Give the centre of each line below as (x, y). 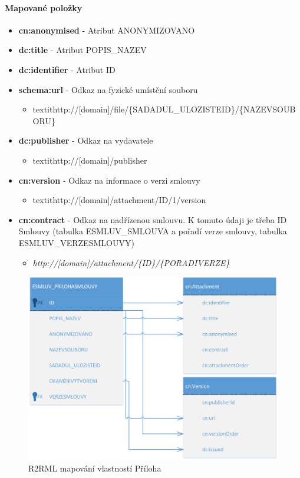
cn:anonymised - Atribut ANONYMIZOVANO (107, 30)
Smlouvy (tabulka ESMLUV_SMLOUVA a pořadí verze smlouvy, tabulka (153, 231)
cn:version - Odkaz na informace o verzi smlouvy (109, 180)
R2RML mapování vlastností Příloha (95, 468)
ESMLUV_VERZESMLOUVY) (76, 242)
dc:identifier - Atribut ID (67, 69)
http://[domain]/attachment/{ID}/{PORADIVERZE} (131, 262)
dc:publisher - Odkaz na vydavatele (86, 140)
